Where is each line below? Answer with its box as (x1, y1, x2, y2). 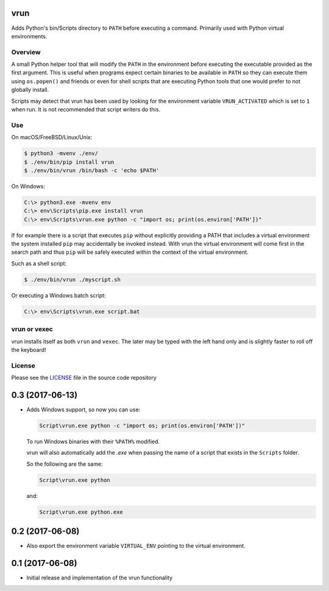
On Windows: (11, 183, 45, 190)
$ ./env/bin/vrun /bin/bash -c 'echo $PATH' (24, 167, 160, 173)
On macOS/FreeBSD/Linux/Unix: (11, 134, 93, 141)
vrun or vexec (11, 325, 53, 334)
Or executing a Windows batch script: (11, 292, 106, 299)
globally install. (11, 86, 49, 94)
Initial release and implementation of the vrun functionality (26, 574, 173, 581)
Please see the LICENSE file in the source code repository (11, 374, 157, 382)
